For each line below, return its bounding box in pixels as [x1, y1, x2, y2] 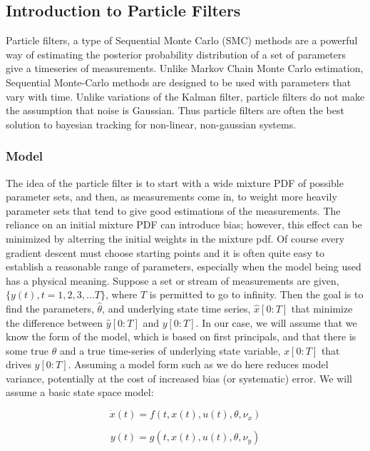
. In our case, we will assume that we [195, 315, 357, 330]
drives [6, 357, 31, 372]
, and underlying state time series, [102, 300, 251, 315]
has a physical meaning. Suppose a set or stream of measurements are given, [6, 273, 339, 288]
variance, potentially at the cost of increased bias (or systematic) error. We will [6, 370, 352, 385]
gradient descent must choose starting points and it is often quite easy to [6, 245, 325, 260]
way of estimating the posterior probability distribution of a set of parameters [6, 46, 346, 61]
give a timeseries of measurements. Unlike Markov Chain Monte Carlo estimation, [6, 61, 364, 76]
